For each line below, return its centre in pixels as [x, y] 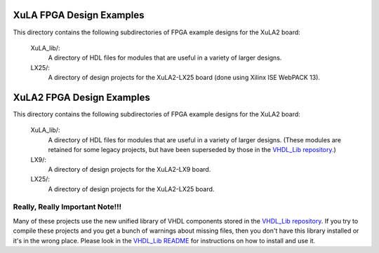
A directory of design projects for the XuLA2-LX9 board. [129, 169]
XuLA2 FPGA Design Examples [81, 97]
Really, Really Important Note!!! [67, 207]
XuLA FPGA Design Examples [79, 15]
